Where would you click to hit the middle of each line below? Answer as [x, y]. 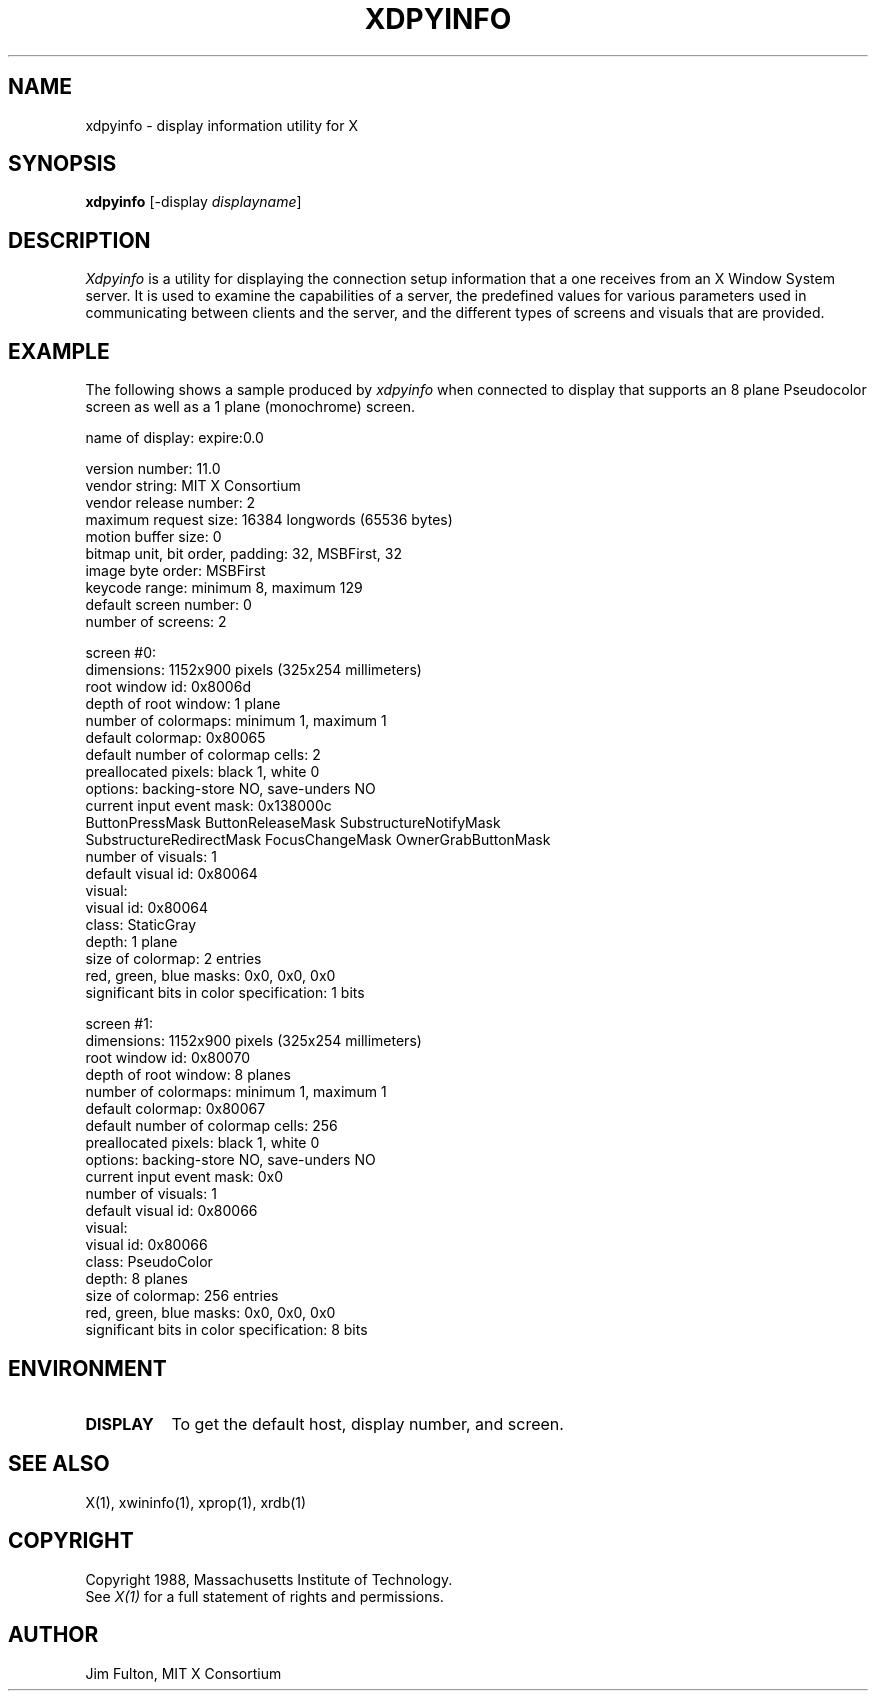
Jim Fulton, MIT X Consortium [183, 1673]
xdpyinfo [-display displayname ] [193, 202]
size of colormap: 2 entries [173, 959]
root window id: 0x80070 [167, 1058]
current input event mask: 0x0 [184, 1177]
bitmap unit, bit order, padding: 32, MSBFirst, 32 [244, 554]
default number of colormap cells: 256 [211, 1126]
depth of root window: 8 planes [188, 1075]
